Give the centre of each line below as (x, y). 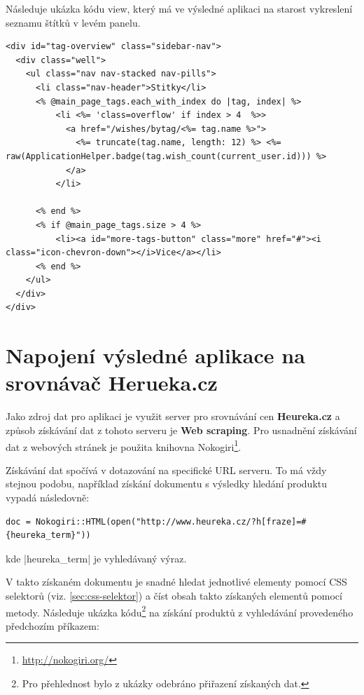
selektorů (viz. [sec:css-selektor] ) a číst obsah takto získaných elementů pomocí (174, 595)
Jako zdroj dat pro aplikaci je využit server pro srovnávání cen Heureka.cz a (173, 416)
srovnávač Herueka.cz (112, 383)
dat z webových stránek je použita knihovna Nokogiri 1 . (124, 445)
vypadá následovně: (48, 497)
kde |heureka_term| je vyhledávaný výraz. (96, 558)
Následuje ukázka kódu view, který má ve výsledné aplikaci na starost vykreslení (179, 8)
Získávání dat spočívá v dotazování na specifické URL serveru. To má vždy (166, 470)
